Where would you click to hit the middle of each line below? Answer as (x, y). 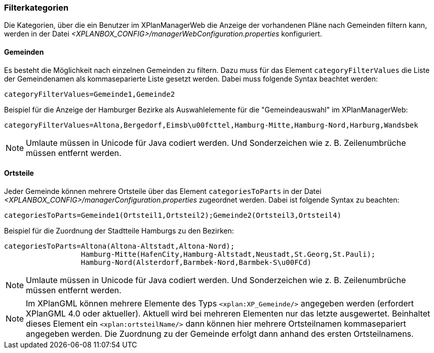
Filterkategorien (36, 8)
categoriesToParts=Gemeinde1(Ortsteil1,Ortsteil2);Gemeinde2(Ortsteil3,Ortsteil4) (173, 215)
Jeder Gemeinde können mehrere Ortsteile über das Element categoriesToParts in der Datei (163, 191)
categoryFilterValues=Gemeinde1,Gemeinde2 (90, 94)
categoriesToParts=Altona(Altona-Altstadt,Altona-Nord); (120, 246)
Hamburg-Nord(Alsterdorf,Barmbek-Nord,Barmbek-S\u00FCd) (196, 262)
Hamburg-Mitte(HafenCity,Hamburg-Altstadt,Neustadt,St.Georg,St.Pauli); (228, 254)
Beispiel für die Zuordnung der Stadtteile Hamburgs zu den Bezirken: (119, 230)
